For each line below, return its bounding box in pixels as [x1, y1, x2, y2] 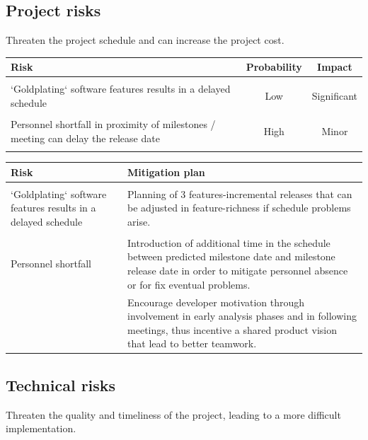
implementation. [6, 421, 76, 436]
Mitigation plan [127, 164, 205, 179]
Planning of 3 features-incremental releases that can [127, 186, 352, 201]
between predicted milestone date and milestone [127, 249, 335, 264]
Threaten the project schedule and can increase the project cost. [6, 33, 284, 47]
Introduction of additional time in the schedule [127, 235, 330, 250]
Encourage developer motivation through [127, 294, 305, 309]
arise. [127, 214, 151, 228]
